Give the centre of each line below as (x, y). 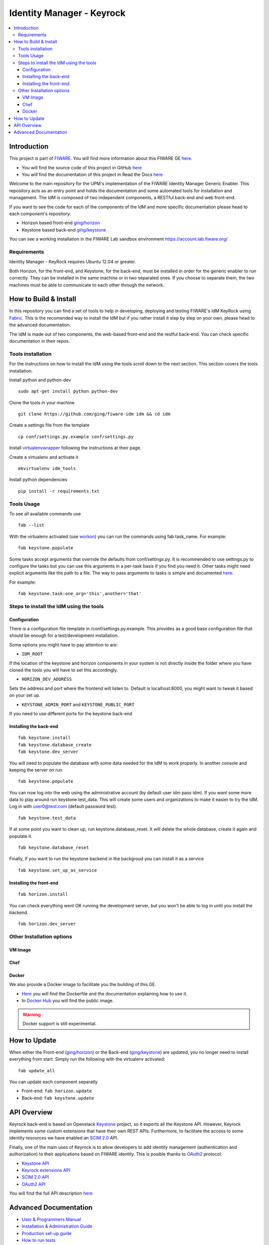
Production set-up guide (47, 1233)
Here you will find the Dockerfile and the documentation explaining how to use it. (105, 994)
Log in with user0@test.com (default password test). (63, 806)
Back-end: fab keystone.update (58, 1098)
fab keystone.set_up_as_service (58, 870)
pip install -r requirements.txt (59, 491)
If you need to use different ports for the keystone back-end (71, 713)
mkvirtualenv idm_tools (47, 469)
